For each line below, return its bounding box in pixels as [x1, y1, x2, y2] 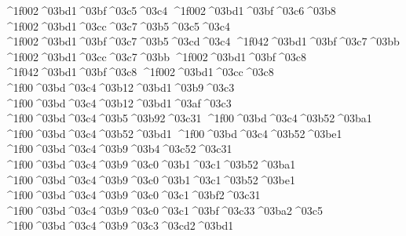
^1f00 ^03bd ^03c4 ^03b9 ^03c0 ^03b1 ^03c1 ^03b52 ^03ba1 [4, 155, 296, 172]
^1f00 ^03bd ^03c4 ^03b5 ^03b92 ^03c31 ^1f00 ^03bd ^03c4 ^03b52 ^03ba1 [4, 110, 372, 126]
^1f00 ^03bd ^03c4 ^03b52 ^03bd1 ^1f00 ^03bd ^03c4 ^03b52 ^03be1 [4, 125, 342, 141]
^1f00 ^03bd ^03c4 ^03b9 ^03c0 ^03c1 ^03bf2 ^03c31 [4, 187, 261, 203]
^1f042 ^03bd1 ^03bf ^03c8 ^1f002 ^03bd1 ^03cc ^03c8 [4, 64, 274, 80]
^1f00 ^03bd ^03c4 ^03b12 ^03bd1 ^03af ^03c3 [4, 94, 232, 111]
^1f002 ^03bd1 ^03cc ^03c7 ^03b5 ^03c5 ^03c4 [4, 17, 231, 34]
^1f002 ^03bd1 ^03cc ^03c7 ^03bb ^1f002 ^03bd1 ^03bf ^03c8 [4, 48, 306, 64]
